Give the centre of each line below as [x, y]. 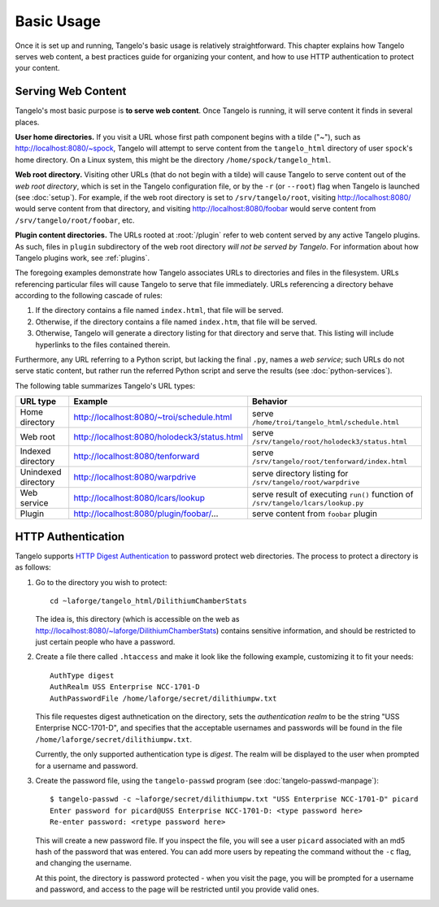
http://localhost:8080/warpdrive [135, 477]
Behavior [270, 401]
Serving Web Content [71, 91]
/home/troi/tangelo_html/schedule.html [326, 422]
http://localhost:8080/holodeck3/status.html [158, 436]
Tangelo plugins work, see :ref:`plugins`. [83, 258]
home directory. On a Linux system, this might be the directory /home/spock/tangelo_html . [173, 159]
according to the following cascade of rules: [89, 296]
